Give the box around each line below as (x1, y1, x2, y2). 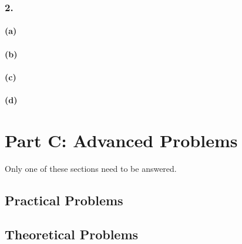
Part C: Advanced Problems (5, 128, 238, 152)
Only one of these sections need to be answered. (5, 162, 177, 174)
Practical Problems (5, 191, 123, 209)
